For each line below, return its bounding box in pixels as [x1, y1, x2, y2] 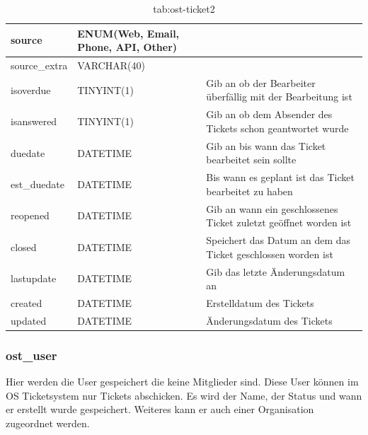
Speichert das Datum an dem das [206, 233, 351, 248]
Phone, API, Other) [77, 40, 178, 54]
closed [11, 239, 37, 254]
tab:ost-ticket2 [153, 1, 215, 16]
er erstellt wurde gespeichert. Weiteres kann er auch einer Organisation [6, 402, 314, 417]
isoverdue [11, 82, 51, 97]
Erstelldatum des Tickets [206, 295, 314, 310]
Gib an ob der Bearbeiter [206, 75, 316, 90]
